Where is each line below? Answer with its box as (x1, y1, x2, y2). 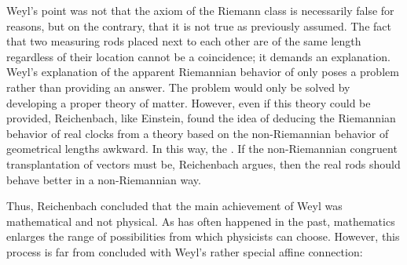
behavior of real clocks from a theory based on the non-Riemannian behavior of (6, 125, 389, 141)
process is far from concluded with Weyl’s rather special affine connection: (6, 243, 363, 260)
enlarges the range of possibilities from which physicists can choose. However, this (6, 228, 400, 245)
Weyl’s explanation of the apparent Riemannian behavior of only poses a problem (6, 64, 399, 80)
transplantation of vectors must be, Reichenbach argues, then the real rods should (6, 155, 401, 172)
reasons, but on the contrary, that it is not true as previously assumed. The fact (6, 17, 391, 34)
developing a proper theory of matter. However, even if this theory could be (6, 94, 371, 111)
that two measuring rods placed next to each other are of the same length (6, 33, 361, 49)
